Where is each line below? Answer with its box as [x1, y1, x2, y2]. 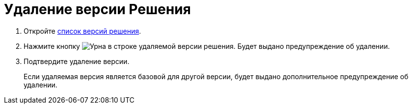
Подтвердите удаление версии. [24, 57, 130, 65]
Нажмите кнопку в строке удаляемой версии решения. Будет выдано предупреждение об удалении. [24, 42, 390, 50]
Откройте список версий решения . [24, 26, 141, 35]
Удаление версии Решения [4, 1, 191, 18]
